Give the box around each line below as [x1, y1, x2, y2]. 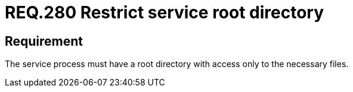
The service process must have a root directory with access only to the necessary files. [5, 59, 349, 69]
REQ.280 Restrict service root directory [5, 2, 324, 23]
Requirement [5, 33, 83, 49]
